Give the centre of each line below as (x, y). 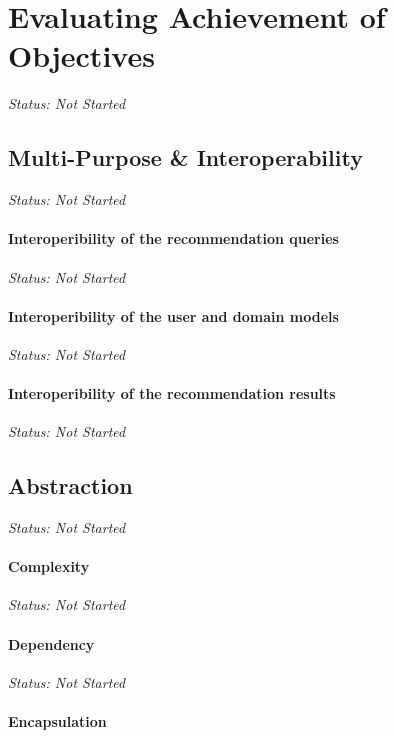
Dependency (51, 643)
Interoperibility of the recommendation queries (173, 238)
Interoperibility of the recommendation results (172, 393)
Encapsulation (57, 721)
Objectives (81, 55)
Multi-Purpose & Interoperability (185, 157)
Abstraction (70, 485)
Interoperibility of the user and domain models (173, 315)
